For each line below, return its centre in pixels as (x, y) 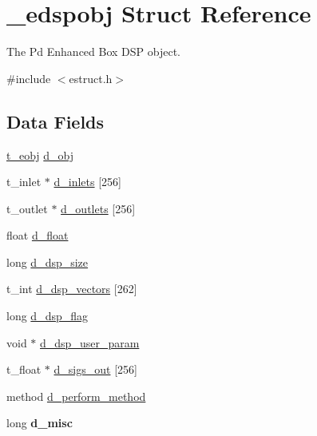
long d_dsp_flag (47, 316)
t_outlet (27, 208)
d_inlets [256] (87, 182)
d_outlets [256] (98, 208)
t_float (24, 369)
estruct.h (91, 78)
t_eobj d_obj (40, 155)
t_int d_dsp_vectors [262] (72, 289)
